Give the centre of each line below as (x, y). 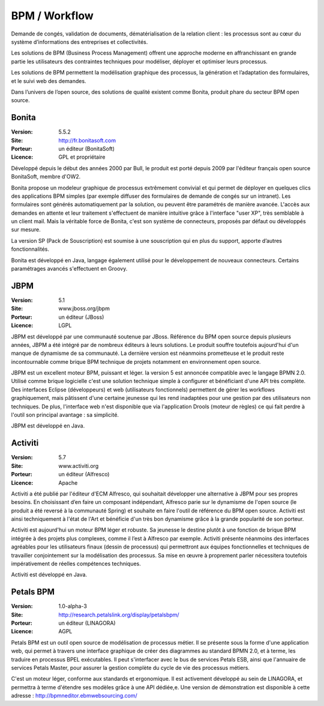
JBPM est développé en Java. (48, 426)
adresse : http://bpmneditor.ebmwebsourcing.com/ (74, 696)
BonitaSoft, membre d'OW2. (46, 177)
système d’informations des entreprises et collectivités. (79, 41)
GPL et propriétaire (82, 157)
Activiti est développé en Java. (49, 575)
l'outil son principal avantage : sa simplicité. (65, 415)
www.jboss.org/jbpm (84, 308)
